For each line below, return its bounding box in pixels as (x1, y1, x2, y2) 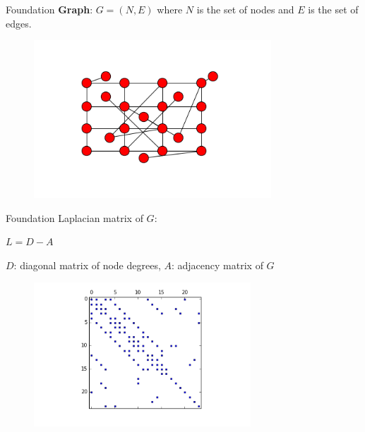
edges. (6, 16, 32, 30)
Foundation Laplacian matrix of (6, 210, 143, 225)
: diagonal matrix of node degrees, (13, 257, 161, 272)
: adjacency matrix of (171, 257, 263, 272)
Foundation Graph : (6, 2, 93, 16)
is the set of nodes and (196, 2, 294, 16)
